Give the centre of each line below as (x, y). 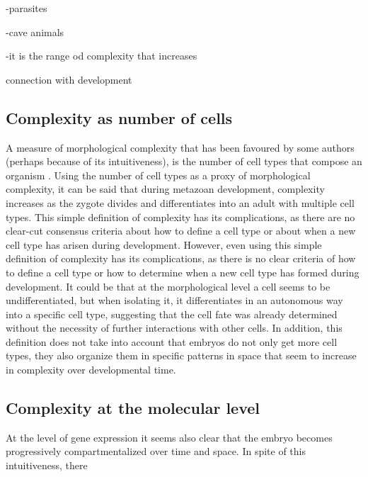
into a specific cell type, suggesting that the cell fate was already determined (172, 314)
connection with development (69, 79)
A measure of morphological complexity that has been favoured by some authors (180, 147)
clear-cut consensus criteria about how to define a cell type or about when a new (181, 231)
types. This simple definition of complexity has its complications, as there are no (180, 217)
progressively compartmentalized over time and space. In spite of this (156, 451)
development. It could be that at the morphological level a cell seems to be (168, 286)
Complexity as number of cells (119, 117)
